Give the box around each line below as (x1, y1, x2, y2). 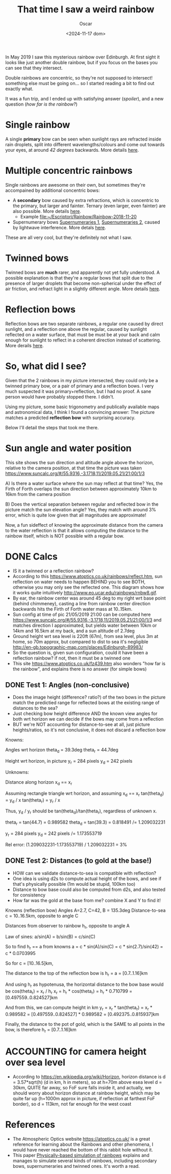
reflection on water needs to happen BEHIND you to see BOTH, (12, 579, 145, 585)
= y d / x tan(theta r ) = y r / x (5, 797, 60, 804)
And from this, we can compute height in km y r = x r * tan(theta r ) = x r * (5, 1004, 153, 1012)
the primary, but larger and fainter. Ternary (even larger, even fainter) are (12, 203, 166, 209)
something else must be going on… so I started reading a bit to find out (5, 80, 155, 86)
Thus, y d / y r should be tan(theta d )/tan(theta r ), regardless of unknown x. (5, 808, 157, 815)
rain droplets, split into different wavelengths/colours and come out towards (5, 141, 165, 147)
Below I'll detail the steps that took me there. (5, 424, 99, 430)
